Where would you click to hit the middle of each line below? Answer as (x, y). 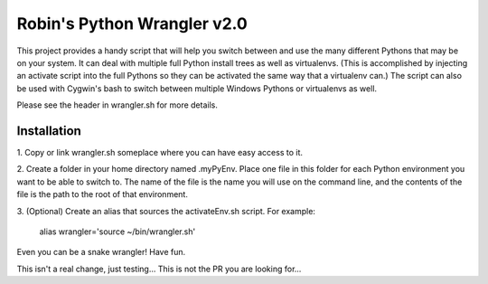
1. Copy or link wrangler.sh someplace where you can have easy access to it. (160, 153)
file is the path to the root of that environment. (103, 194)
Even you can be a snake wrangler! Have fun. (101, 252)
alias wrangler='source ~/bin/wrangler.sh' (117, 232)
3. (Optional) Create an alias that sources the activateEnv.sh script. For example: (166, 211)
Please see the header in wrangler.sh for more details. (117, 105)
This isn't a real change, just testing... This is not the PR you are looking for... (159, 269)
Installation (49, 131)
